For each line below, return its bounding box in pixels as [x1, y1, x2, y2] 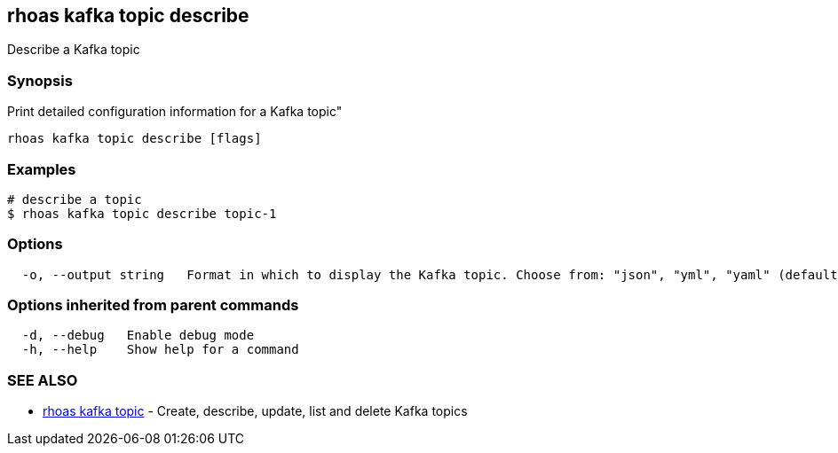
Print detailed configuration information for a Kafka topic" [7, 104, 343, 120]
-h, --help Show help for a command [21, 342, 299, 357]
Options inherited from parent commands [7, 296, 299, 315]
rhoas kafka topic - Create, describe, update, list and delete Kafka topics [43, 403, 468, 419]
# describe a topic [7, 191, 142, 207]
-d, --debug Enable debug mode [21, 328, 255, 343]
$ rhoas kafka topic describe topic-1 [7, 206, 277, 221]
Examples [7, 160, 76, 178]
